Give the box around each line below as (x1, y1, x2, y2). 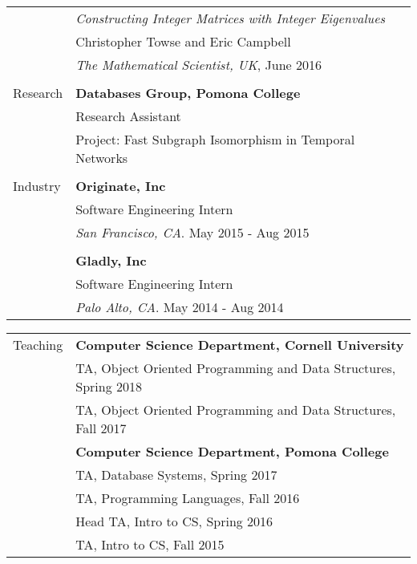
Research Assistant (75, 107, 181, 125)
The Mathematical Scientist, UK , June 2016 (75, 55, 322, 74)
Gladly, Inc (75, 251, 147, 270)
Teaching (13, 335, 63, 354)
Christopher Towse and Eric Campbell (75, 32, 291, 51)
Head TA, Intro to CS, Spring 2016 (75, 512, 273, 530)
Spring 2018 (75, 377, 142, 396)
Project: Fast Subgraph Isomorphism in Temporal (75, 130, 355, 148)
